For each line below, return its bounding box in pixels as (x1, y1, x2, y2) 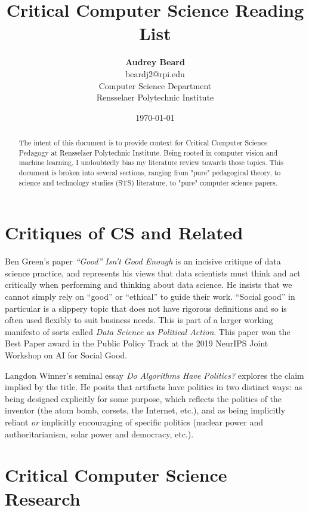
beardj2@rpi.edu (125, 67, 185, 80)
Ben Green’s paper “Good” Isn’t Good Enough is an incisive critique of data (5, 255, 281, 267)
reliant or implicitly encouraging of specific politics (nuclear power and (5, 416, 264, 428)
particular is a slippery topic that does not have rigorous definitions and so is (5, 302, 287, 314)
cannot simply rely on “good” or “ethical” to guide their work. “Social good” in (5, 290, 295, 303)
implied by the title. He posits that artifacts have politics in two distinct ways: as (5, 381, 302, 393)
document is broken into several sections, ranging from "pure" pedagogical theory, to (18, 168, 281, 178)
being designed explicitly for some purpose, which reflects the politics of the (5, 392, 282, 404)
